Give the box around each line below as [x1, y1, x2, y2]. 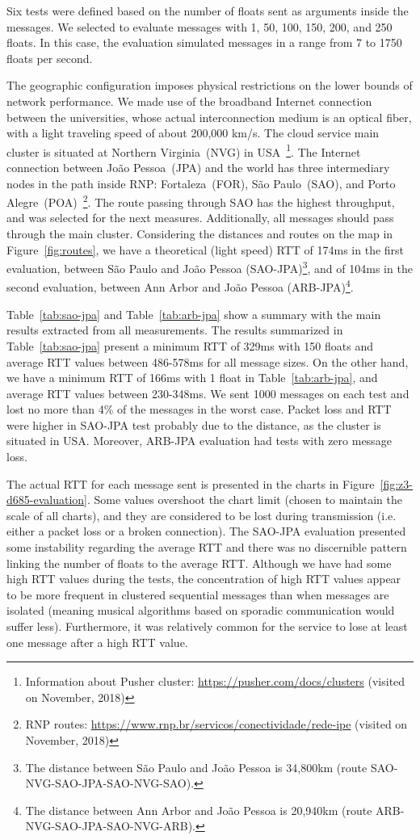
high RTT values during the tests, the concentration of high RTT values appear [6, 570, 401, 587]
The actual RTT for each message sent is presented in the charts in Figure [6, 475, 375, 492]
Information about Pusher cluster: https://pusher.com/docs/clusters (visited [25, 673, 405, 690]
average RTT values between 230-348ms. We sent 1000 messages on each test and [6, 384, 409, 401]
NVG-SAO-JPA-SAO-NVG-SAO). [25, 775, 195, 792]
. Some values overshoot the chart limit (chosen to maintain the [86, 491, 402, 508]
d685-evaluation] [6, 491, 87, 508]
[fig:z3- [380, 475, 413, 492]
